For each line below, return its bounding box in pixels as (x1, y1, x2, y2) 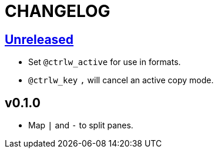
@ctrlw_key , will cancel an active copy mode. (28, 75, 214, 86)
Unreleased (5, 32, 74, 47)
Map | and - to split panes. (28, 120, 133, 131)
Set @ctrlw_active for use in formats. (28, 57, 181, 67)
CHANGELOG (5, 1, 110, 21)
